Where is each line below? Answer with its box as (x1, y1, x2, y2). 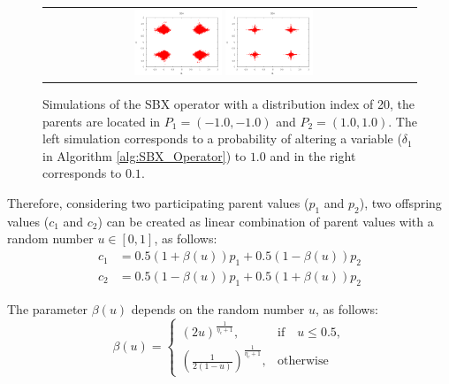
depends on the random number (131, 299, 305, 318)
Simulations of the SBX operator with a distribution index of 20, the (42, 95, 415, 113)
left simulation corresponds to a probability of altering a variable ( (42, 129, 402, 148)
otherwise (278, 355, 329, 368)
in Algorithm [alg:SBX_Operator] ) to (42, 146, 247, 165)
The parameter (7, 299, 88, 318)
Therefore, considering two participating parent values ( (7, 194, 309, 212)
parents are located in (42, 111, 161, 130)
